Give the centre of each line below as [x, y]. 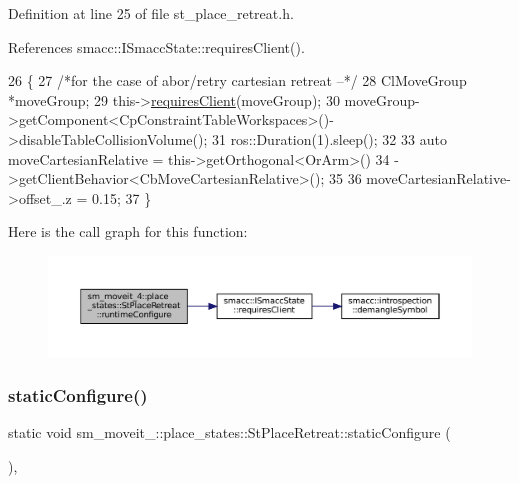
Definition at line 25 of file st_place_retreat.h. [151, 13]
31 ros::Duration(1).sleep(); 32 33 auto [329, 138]
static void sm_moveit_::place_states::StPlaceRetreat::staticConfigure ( [229, 432]
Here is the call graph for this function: [128, 231]
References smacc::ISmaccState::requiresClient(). [156, 46]
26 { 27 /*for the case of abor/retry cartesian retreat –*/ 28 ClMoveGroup [237, 80]
